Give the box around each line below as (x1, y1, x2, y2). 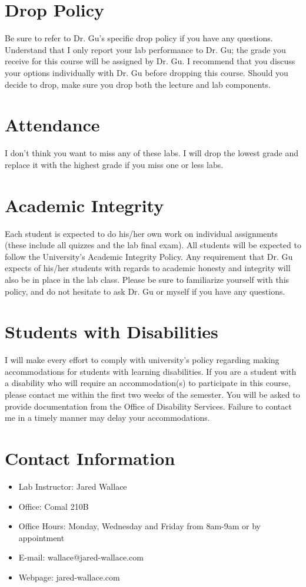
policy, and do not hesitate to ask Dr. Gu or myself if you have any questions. (5, 285, 285, 297)
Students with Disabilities (5, 319, 218, 344)
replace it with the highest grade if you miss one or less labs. (5, 158, 224, 170)
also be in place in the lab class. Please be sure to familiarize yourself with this (5, 273, 290, 285)
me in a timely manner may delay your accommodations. (5, 411, 210, 424)
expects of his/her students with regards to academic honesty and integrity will (5, 262, 291, 274)
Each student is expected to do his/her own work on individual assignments (5, 227, 278, 239)
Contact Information (5, 446, 175, 470)
